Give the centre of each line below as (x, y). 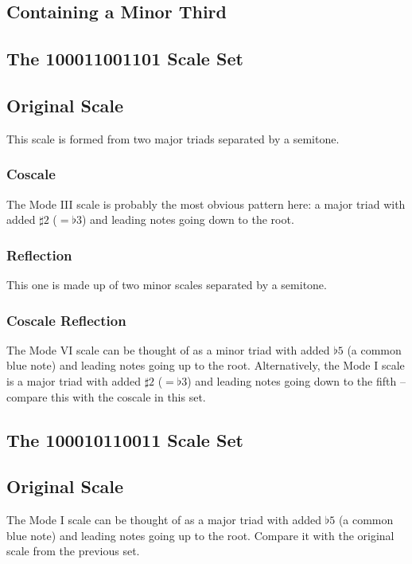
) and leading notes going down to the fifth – (296, 380)
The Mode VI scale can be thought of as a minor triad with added (168, 349)
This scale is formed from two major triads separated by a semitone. (173, 138)
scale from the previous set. (73, 551)
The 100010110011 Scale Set (125, 439)
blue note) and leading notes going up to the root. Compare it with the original (200, 535)
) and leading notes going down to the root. (188, 219)
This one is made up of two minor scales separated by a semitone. (167, 284)
